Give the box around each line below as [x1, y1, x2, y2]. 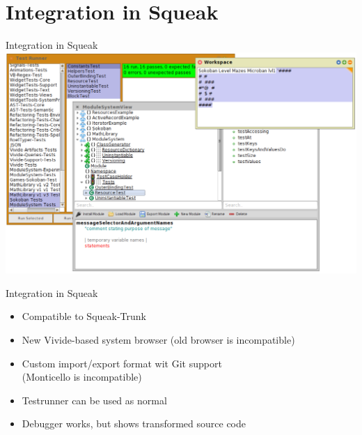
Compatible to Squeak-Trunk [22, 309, 146, 323]
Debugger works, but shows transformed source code [22, 416, 246, 431]
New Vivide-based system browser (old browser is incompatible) [22, 332, 295, 346]
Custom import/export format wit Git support [22, 356, 222, 370]
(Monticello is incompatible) [22, 369, 142, 384]
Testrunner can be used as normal [22, 392, 167, 407]
